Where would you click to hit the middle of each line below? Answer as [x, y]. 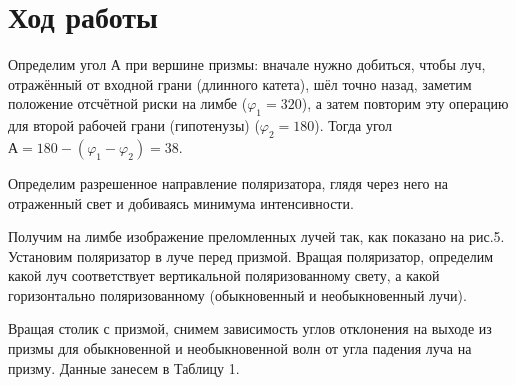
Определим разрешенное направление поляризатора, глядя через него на [228, 182]
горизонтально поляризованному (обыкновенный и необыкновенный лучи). [237, 294]
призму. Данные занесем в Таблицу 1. [124, 367]
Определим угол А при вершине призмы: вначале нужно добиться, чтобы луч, [247, 64]
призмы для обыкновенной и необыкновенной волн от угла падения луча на [240, 348]
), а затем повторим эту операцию [405, 103]
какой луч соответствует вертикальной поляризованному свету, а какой [224, 275]
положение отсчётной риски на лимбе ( [128, 103]
